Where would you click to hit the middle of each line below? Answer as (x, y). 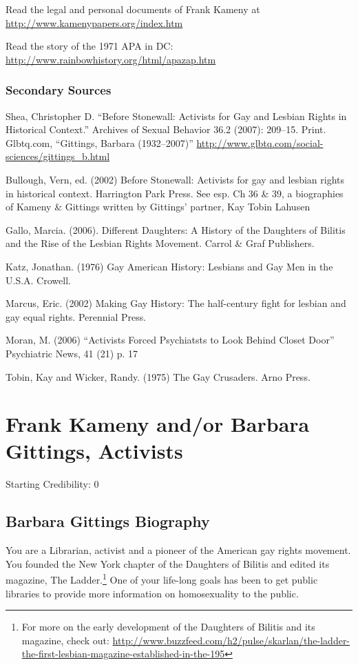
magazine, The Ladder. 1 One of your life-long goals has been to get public (162, 579)
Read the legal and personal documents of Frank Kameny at (133, 9)
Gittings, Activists (94, 451)
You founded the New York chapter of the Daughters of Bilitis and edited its (168, 563)
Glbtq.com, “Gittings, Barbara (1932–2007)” (99, 142)
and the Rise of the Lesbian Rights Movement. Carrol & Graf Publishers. (160, 243)
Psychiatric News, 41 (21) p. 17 (72, 353)
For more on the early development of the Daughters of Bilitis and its (168, 627)
